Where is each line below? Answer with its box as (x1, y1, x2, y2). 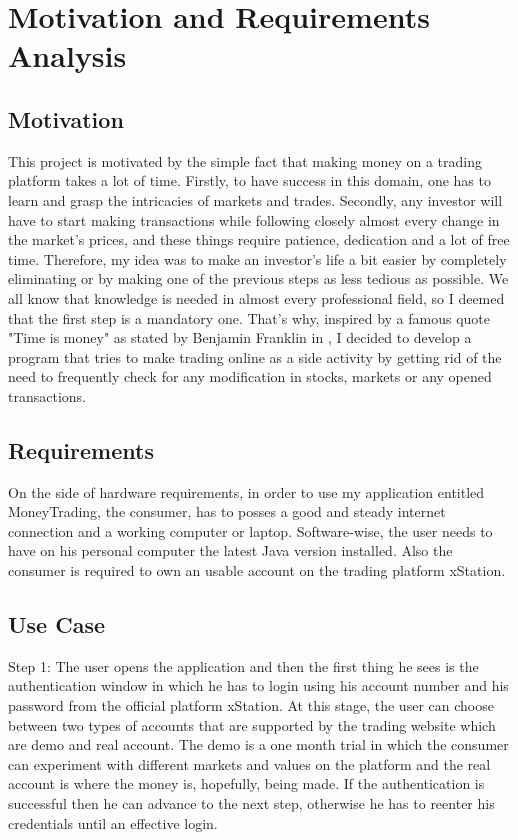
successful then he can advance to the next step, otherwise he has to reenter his (8, 793, 495, 814)
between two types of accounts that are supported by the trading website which (8, 714, 496, 735)
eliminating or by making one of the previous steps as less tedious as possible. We (8, 268, 509, 289)
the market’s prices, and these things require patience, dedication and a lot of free (8, 229, 510, 250)
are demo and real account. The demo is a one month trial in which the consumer (8, 734, 509, 755)
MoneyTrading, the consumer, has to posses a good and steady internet (8, 501, 446, 522)
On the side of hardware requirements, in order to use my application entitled (8, 481, 485, 502)
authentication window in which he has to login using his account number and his (8, 675, 509, 696)
